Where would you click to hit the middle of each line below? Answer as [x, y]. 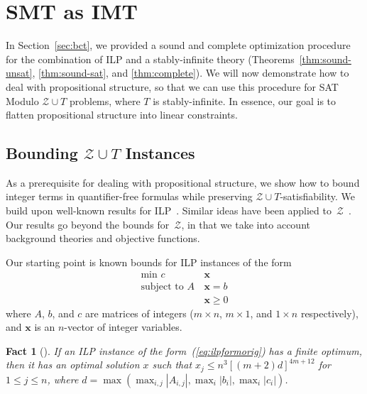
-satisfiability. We [317, 196]
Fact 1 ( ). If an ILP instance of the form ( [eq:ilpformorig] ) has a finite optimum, [184, 350]
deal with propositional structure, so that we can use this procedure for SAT [172, 86]
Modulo [22, 100]
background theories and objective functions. [103, 238]
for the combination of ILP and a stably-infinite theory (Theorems [150, 59]
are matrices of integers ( [139, 313]
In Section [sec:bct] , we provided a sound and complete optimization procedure [178, 45]
